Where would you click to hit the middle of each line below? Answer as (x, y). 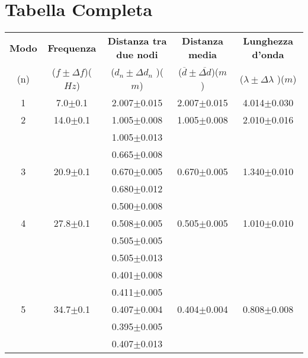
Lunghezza (268, 41)
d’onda (268, 55)
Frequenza (72, 47)
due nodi (137, 55)
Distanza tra (137, 41)
